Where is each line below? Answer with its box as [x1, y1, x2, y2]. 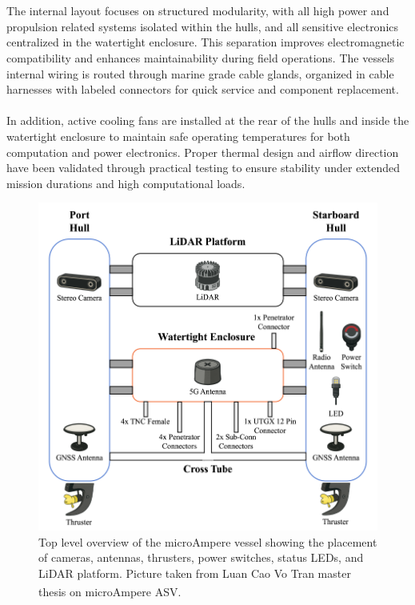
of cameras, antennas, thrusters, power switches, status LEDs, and [38, 549, 364, 566]
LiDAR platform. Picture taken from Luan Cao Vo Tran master [38, 564, 351, 581]
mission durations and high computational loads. [6, 174, 245, 191]
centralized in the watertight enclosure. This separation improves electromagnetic [6, 34, 405, 50]
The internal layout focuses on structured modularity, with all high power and [6, 2, 389, 19]
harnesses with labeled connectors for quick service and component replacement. [6, 81, 399, 98]
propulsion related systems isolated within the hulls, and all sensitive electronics [6, 18, 399, 34]
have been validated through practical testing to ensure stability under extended [6, 159, 400, 176]
